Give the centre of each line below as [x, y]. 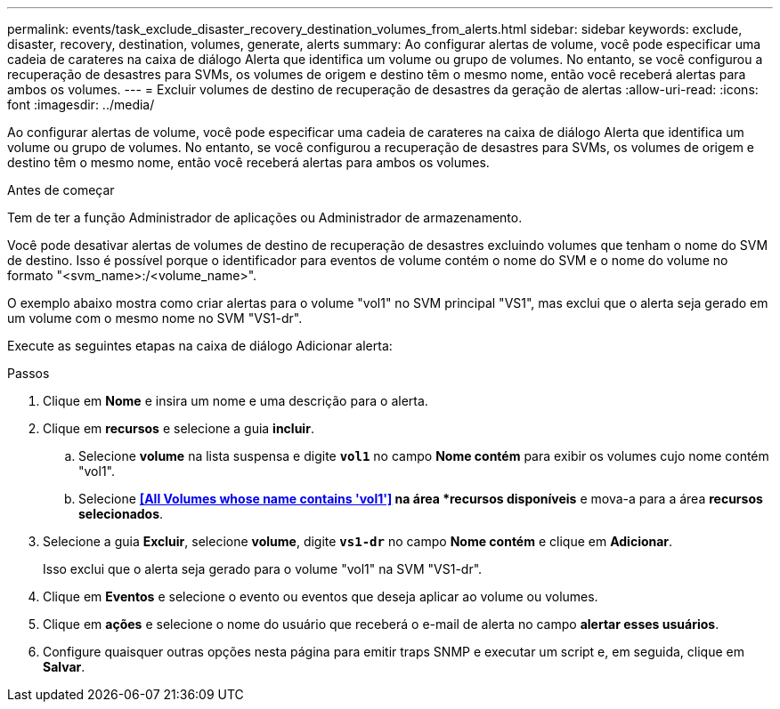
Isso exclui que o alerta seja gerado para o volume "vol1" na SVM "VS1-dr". [263, 569]
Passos [28, 373]
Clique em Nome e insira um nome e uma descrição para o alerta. [236, 401]
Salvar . [64, 667]
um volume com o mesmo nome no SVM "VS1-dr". [155, 318]
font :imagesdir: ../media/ [81, 105]
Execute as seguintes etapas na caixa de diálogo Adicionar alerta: [200, 346]
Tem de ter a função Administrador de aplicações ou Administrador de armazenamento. [265, 218]
